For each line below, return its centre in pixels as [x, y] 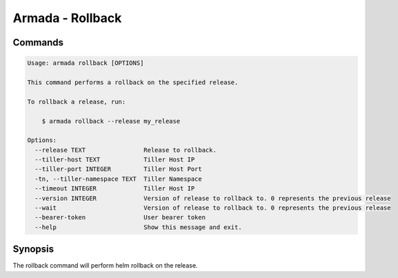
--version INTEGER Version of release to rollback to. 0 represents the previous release [213, 198]
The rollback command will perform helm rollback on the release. [105, 266]
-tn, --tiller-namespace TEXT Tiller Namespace [119, 179]
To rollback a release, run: [77, 101]
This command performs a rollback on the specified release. [133, 82]
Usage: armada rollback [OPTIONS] [86, 63]
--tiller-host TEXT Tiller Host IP [115, 160]
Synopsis [33, 249]
